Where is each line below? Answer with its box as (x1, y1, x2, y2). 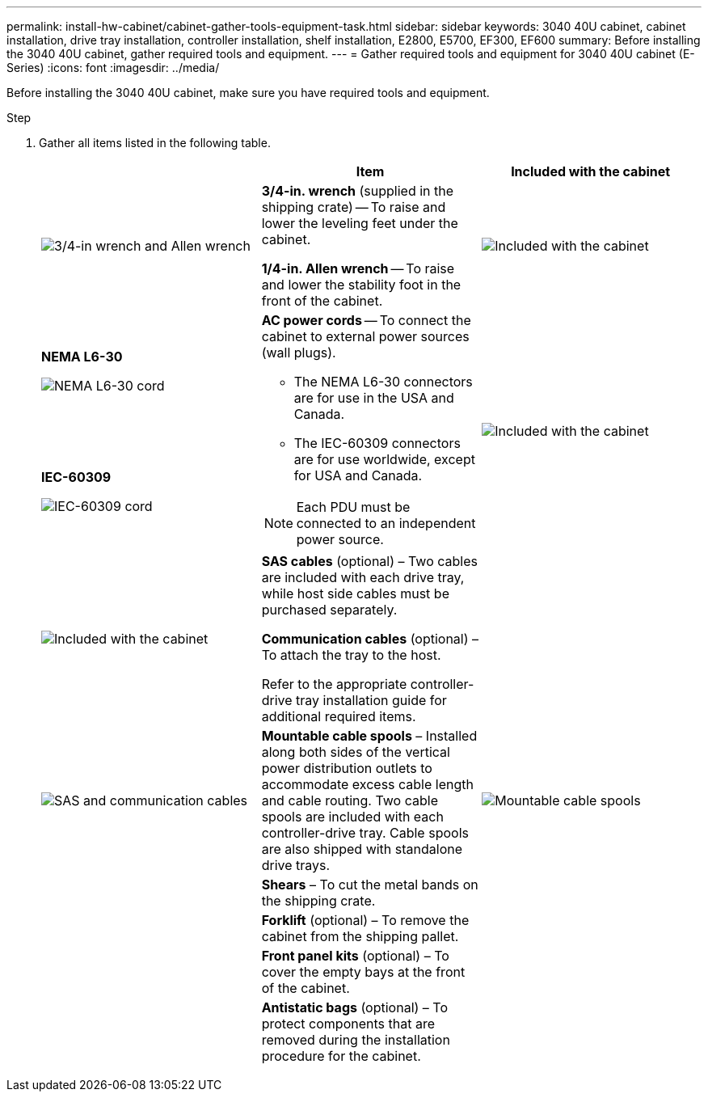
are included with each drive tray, (261, 569, 465, 585)
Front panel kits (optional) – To (261, 948, 449, 964)
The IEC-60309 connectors (293, 435, 461, 451)
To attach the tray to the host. (261, 647, 441, 663)
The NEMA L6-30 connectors (293, 374, 473, 390)
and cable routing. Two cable (261, 792, 438, 809)
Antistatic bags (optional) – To (261, 999, 449, 1016)
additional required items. (261, 708, 416, 724)
